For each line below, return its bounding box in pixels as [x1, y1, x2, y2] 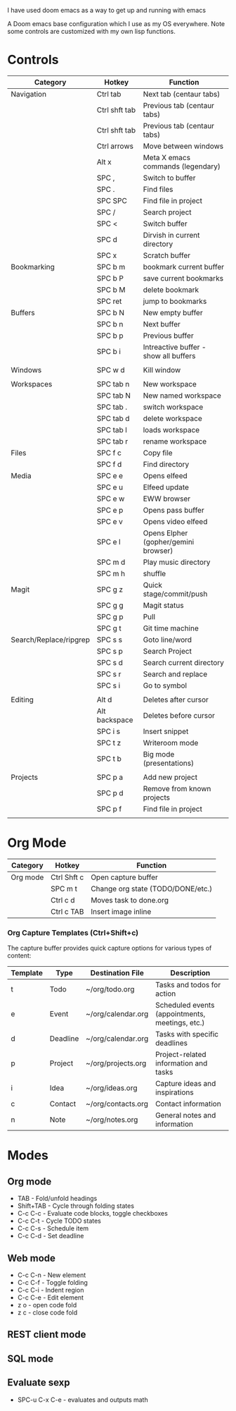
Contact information [155, 1099, 221, 1109]
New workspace [143, 379, 197, 389]
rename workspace [143, 436, 207, 446]
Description [170, 968, 211, 978]
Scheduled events [155, 1001, 215, 1010]
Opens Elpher [143, 528, 188, 538]
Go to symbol [143, 680, 188, 690]
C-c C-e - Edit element [17, 1293, 84, 1302]
